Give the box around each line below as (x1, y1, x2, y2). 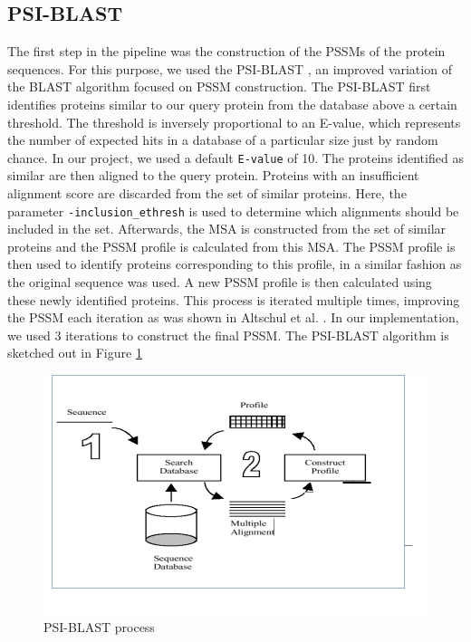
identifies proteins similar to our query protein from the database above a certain (7, 94, 457, 113)
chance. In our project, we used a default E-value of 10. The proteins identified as (7, 148, 464, 167)
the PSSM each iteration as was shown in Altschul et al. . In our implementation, (7, 308, 459, 327)
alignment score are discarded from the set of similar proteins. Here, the (7, 184, 407, 203)
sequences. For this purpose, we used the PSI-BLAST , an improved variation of (7, 59, 452, 78)
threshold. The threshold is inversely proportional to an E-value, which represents (7, 112, 461, 131)
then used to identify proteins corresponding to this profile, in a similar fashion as (7, 254, 462, 273)
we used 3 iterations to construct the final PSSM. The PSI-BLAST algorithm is (7, 325, 449, 344)
